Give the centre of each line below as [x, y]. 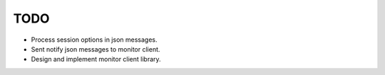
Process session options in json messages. [94, 40]
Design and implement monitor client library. [96, 59]
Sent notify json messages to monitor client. [96, 49]
